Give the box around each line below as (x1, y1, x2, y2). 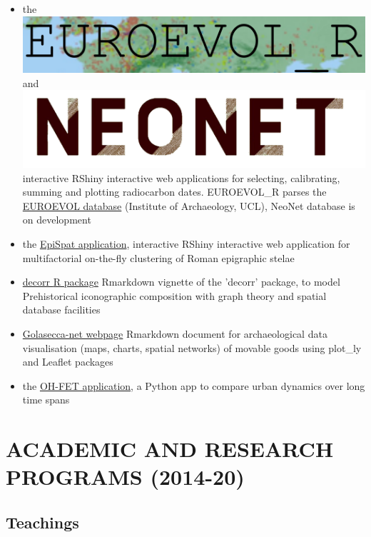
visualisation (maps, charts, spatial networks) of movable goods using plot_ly (22, 340, 362, 355)
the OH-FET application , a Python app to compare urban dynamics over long (22, 378, 365, 393)
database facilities (22, 302, 101, 317)
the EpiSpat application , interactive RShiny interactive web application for (22, 236, 350, 251)
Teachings (6, 511, 79, 533)
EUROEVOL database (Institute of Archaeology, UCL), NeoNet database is (22, 198, 355, 213)
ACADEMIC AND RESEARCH (6, 434, 334, 463)
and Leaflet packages (22, 354, 113, 369)
